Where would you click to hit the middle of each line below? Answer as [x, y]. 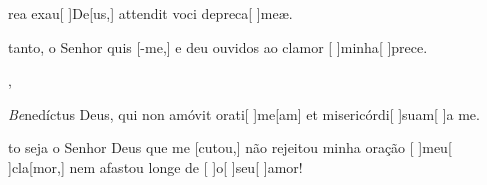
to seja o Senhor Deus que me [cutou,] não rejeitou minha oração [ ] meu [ [230, 147]
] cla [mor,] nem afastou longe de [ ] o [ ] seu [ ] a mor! [155, 166]
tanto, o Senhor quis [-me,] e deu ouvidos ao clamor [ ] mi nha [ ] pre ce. [218, 46]
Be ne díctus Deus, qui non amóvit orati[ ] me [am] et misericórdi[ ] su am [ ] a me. [244, 113]
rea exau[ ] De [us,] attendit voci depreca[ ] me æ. [150, 13]
